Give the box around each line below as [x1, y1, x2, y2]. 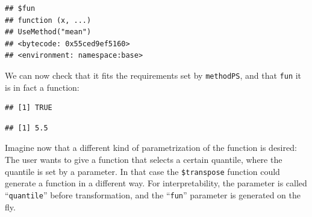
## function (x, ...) [5, 16, 92, 25]
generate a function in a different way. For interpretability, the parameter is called [5, 177, 307, 189]
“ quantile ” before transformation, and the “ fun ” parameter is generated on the [5, 188, 301, 201]
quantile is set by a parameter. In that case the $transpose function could [5, 165, 280, 177]
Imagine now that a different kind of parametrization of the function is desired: [5, 141, 297, 154]
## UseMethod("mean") [5, 28, 92, 37]
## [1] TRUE [5, 103, 52, 112]
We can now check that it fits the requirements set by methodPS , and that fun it [5, 69, 302, 81]
